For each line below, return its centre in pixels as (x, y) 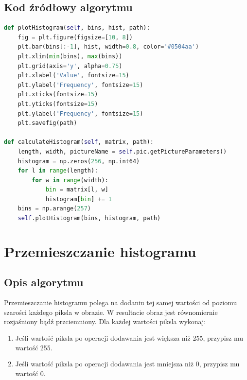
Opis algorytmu (44, 282)
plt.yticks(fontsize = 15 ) (58, 104)
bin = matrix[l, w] (77, 190)
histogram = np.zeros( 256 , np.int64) (79, 161)
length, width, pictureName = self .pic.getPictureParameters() (122, 151)
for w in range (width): (70, 180)
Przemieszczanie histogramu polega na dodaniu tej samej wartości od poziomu (121, 302)
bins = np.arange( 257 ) (54, 209)
